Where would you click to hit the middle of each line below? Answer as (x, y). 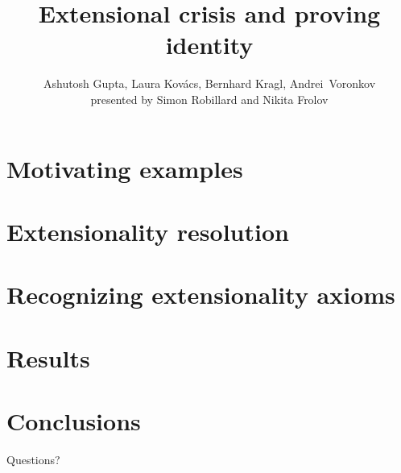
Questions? (33, 459)
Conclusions (74, 421)
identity (209, 45)
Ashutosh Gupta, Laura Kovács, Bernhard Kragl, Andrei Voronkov (209, 83)
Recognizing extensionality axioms (201, 295)
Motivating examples (125, 168)
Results (48, 357)
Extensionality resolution (148, 231)
